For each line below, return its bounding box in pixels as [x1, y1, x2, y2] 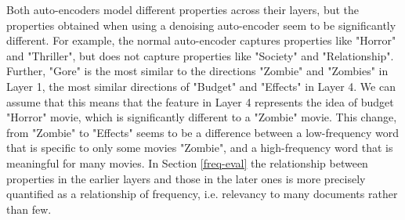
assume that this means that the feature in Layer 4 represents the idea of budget [6, 93, 394, 110]
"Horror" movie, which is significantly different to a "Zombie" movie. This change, [6, 109, 397, 125]
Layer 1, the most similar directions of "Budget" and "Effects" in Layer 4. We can [6, 78, 396, 94]
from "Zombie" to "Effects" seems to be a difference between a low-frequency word [6, 124, 399, 140]
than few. [6, 200, 52, 217]
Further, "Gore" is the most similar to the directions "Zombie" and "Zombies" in [6, 63, 389, 79]
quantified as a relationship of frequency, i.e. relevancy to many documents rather [6, 186, 398, 202]
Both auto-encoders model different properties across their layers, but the [6, 2, 360, 17]
